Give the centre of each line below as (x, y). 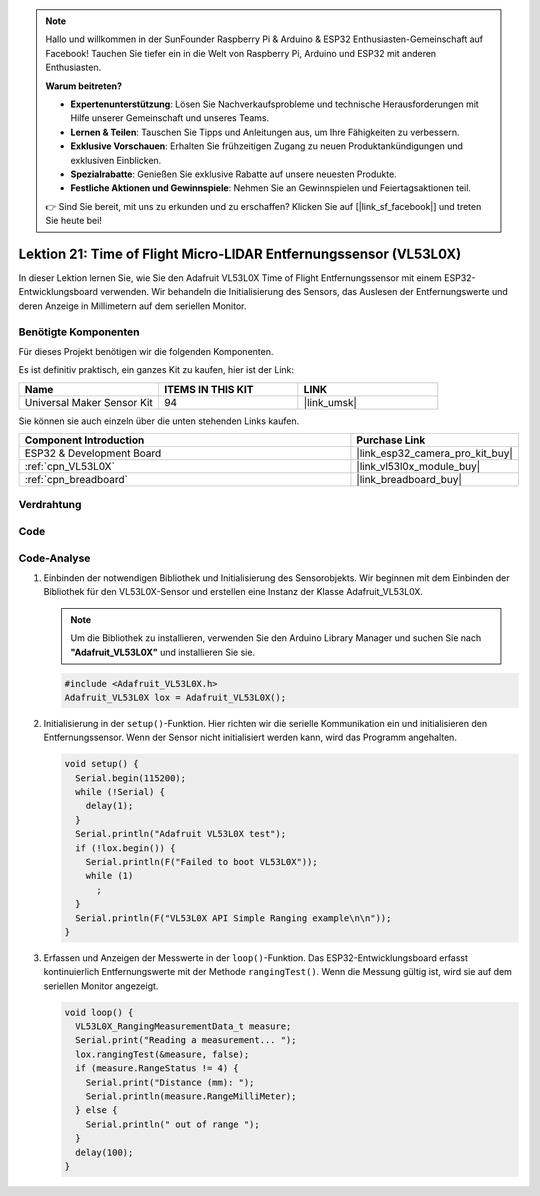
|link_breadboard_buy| (409, 480)
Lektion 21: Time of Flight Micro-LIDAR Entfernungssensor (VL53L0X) (240, 253)
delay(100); (104, 1152)
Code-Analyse (54, 558)
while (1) (109, 876)
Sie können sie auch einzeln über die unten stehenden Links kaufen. (159, 421)
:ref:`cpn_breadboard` (76, 480)
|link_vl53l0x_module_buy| (418, 467)
